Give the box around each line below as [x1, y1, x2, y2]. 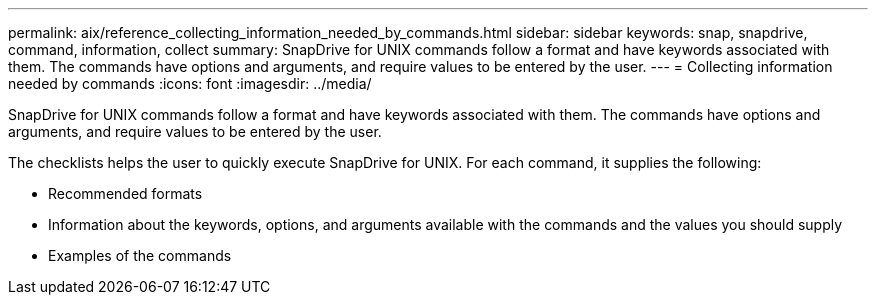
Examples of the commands [48, 247, 232, 264]
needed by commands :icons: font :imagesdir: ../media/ [8, 75, 372, 92]
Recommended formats [48, 185, 203, 202]
